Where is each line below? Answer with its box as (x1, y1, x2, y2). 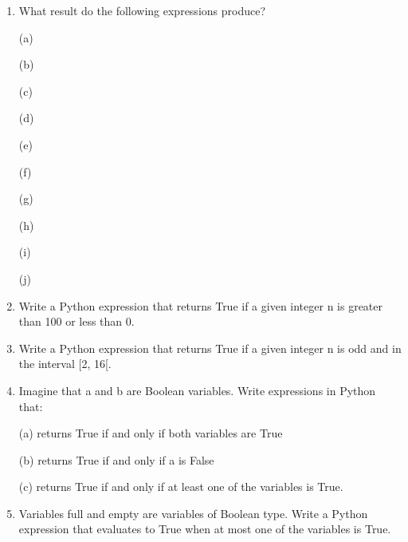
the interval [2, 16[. (18, 355, 112, 372)
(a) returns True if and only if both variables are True (18, 425, 283, 441)
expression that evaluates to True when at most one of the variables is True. (18, 520, 391, 537)
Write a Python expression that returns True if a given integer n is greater (18, 297, 383, 314)
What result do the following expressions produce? (18, 2, 266, 18)
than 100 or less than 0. (18, 313, 135, 330)
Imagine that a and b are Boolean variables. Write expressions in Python (18, 382, 376, 398)
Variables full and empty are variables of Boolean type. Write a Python (18, 504, 368, 521)
